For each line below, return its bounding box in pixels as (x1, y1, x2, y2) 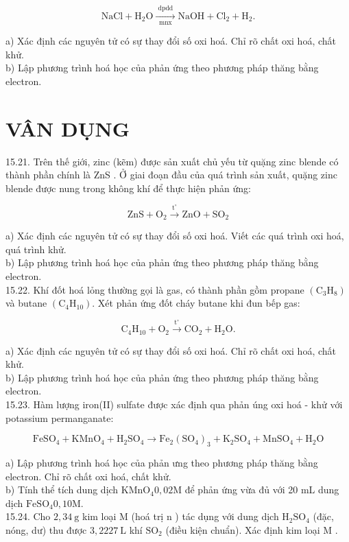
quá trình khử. (5, 241, 67, 256)
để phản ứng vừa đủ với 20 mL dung (184, 482, 339, 497)
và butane (5, 296, 47, 310)
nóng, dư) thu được (5, 522, 87, 537)
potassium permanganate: (5, 410, 114, 425)
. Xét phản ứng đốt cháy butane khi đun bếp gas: (92, 296, 300, 310)
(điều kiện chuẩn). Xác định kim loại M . (165, 522, 338, 537)
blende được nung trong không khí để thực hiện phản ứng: (5, 180, 251, 195)
